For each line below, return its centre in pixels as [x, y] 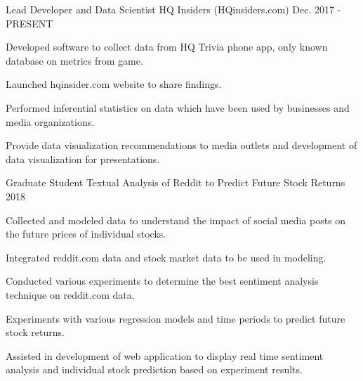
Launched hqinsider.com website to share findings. [114, 84]
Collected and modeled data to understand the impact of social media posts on [176, 220]
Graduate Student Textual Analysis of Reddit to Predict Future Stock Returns [176, 182]
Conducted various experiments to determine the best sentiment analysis [162, 281]
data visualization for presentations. [83, 159]
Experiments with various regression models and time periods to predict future [176, 318]
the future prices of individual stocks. [86, 234]
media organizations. [50, 121]
